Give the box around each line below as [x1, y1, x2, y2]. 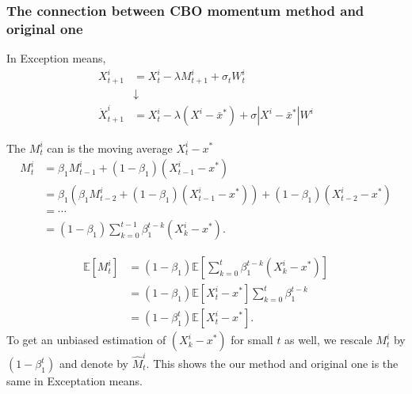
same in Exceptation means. [6, 373, 143, 389]
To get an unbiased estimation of [6, 331, 166, 348]
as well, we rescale [284, 331, 372, 348]
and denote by [59, 355, 129, 372]
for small [231, 331, 273, 348]
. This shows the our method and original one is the [146, 355, 399, 372]
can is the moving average [47, 139, 173, 156]
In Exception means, [6, 50, 106, 66]
